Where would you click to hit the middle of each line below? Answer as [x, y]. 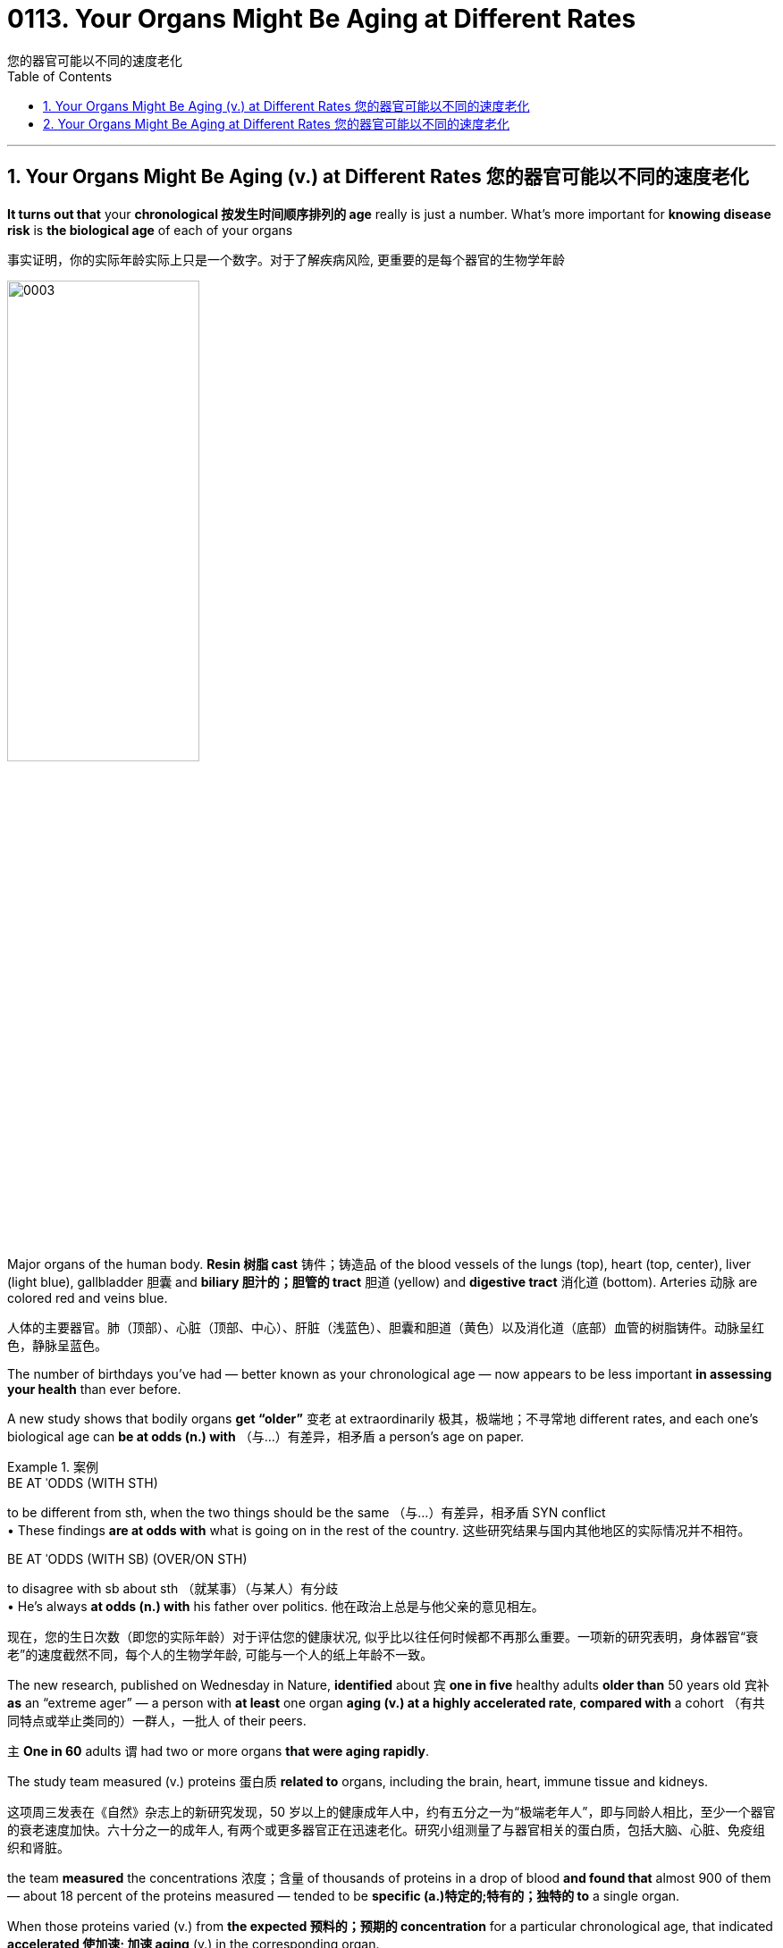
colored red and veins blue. [88, 1297]
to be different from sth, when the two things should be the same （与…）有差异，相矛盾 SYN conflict [307, 1512]
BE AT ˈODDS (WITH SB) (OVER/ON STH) [127, 1558]
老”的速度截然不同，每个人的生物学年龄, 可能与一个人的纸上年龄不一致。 [220, 1654]
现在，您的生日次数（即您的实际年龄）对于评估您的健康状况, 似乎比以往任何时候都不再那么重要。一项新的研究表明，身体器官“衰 [383, 1636]
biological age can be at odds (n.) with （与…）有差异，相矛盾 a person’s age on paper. [266, 1436]
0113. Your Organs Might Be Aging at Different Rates [322, 19]
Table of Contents [60, 76]
